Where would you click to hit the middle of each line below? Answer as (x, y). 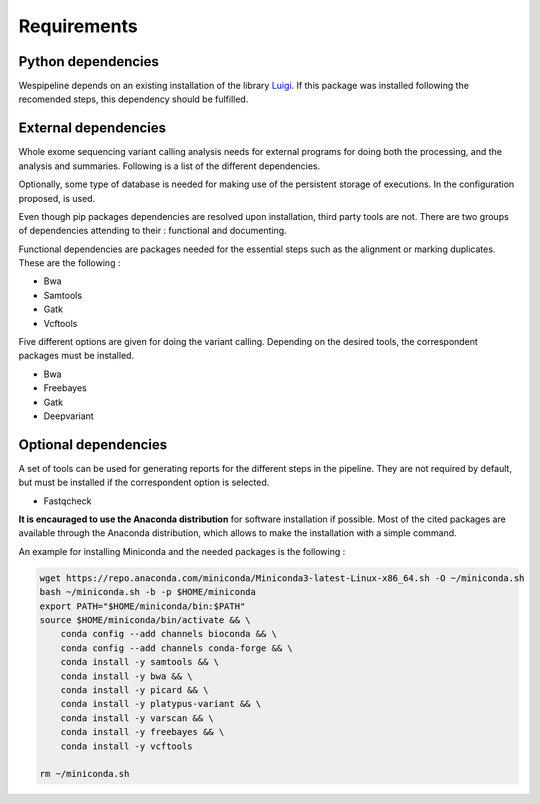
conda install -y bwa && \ (127, 676)
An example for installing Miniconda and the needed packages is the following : (182, 551)
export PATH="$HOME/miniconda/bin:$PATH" (142, 606)
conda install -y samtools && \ (140, 662)
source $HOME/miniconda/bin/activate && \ (145, 620)
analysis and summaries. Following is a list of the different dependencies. (169, 166)
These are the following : (69, 263)
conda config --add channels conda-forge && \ (177, 648)
